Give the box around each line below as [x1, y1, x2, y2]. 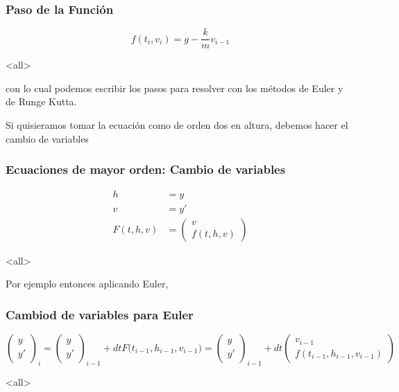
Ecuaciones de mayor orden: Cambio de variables [6, 161, 286, 178]
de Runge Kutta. [6, 94, 77, 109]
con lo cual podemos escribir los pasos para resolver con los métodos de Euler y [6, 80, 343, 95]
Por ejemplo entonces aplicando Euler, [6, 276, 169, 291]
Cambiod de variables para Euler [6, 305, 194, 323]
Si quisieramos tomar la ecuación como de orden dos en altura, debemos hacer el [6, 118, 348, 132]
